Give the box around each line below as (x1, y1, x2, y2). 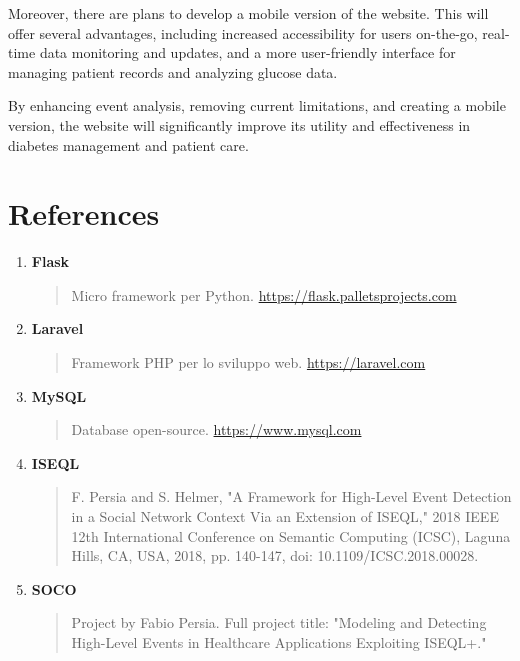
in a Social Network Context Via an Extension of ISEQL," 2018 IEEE (71, 506, 499, 527)
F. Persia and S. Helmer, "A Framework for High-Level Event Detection (71, 486, 512, 507)
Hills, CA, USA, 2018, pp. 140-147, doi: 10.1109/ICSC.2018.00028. (71, 545, 479, 566)
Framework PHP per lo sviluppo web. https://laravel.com (71, 352, 426, 373)
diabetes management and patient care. (8, 134, 249, 155)
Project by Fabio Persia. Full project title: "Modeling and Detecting (71, 612, 487, 633)
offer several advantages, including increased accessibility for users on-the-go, (8, 22, 478, 43)
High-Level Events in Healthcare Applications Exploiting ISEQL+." (71, 632, 487, 652)
